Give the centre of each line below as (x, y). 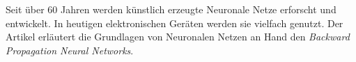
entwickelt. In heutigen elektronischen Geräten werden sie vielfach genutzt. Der (175, 23)
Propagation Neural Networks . (70, 50)
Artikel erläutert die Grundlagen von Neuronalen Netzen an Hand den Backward (178, 37)
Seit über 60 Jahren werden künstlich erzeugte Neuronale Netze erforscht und (171, 9)
